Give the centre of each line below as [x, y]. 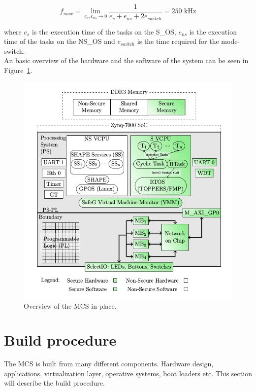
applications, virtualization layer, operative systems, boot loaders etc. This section [128, 373]
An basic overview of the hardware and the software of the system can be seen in [126, 60]
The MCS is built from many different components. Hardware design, [109, 363]
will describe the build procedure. [54, 383]
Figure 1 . [18, 70]
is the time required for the [178, 41]
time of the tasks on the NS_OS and [60, 41]
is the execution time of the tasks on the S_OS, [104, 31]
